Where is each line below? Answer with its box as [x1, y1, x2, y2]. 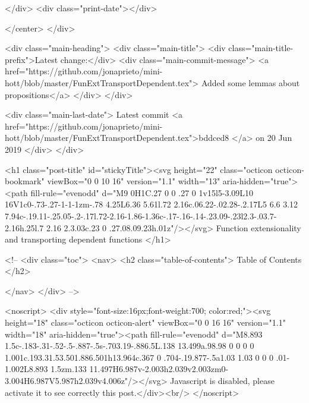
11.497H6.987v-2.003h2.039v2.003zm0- [89, 363, 229, 375]
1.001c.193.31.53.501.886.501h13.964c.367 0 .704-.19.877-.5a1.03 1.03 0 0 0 [5, 351, 273, 363]
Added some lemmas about [201, 76, 300, 89]
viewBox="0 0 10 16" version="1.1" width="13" [47, 175, 220, 187]
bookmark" [5, 175, 45, 187]
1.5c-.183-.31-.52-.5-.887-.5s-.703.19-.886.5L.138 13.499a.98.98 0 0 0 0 [5, 339, 254, 352]
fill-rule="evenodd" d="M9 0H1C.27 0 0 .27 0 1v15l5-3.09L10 [30, 186, 254, 199]
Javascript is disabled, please [170, 374, 275, 387]
